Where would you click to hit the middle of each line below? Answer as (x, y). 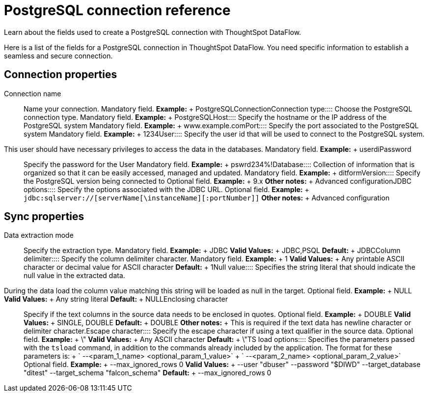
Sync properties (44, 217)
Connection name (33, 93)
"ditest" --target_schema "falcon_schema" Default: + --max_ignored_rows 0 (147, 373)
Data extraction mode (39, 235)
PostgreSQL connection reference (117, 10)
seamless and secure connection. (58, 56)
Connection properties (61, 75)
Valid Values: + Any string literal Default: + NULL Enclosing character (116, 299)
